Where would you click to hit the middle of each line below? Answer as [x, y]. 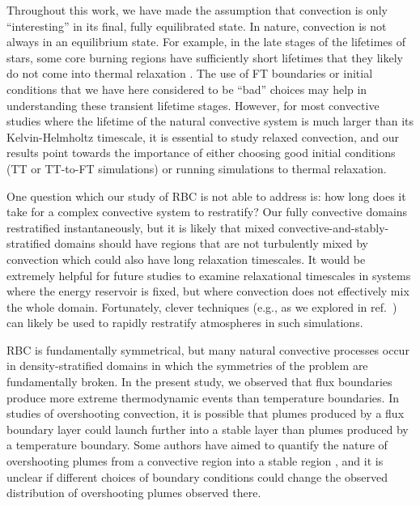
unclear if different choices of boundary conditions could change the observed [197, 476]
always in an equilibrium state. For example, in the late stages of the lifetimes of [206, 42]
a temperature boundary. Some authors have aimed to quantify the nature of [197, 445]
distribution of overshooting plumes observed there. [134, 493]
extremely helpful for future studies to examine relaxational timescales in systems [209, 275]
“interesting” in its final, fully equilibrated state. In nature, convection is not [197, 26]
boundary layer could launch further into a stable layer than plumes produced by [208, 429]
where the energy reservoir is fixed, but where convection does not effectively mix [208, 291]
